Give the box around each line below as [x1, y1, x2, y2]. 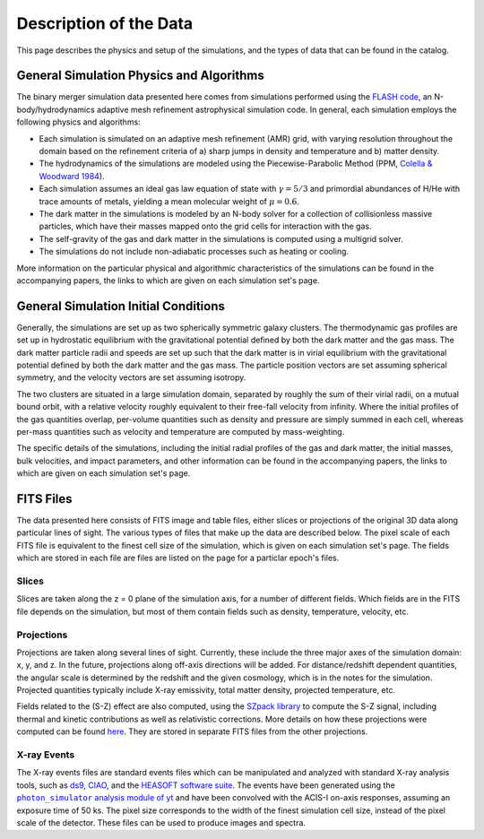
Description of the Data [16, 13, 194, 33]
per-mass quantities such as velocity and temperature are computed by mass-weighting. [16, 426, 345, 437]
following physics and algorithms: [16, 117, 141, 127]
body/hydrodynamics [16, 104, 96, 115]
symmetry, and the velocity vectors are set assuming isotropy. [16, 372, 246, 383]
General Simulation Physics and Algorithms [16, 68, 264, 83]
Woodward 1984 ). [39, 170, 105, 181]
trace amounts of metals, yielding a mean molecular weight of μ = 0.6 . [39, 195, 299, 206]
